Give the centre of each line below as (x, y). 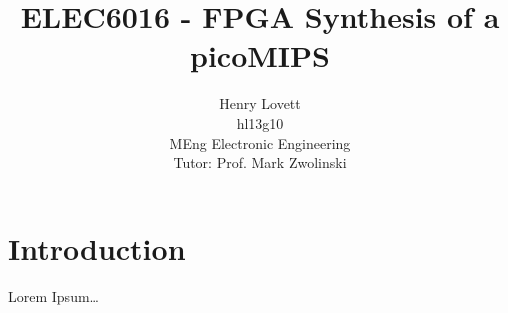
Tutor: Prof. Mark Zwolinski (260, 162)
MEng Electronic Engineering (260, 142)
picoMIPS (260, 55)
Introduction (97, 247)
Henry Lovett (260, 103)
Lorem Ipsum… (53, 295)
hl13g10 (260, 122)
